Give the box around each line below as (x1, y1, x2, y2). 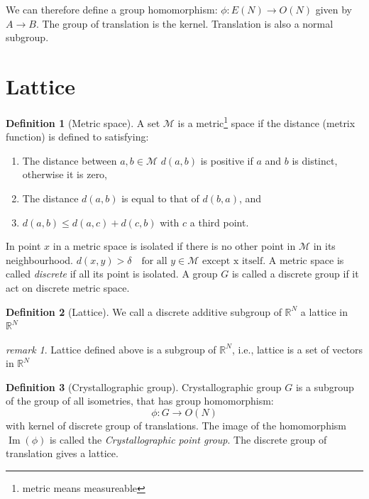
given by (315, 2, 352, 16)
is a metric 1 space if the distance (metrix (177, 113, 356, 130)
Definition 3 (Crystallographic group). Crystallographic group (6, 379, 282, 394)
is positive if (200, 153, 253, 168)
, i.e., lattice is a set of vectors (231, 341, 363, 356)
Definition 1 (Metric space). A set (6, 115, 160, 130)
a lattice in (300, 304, 348, 319)
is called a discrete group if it (231, 266, 359, 281)
